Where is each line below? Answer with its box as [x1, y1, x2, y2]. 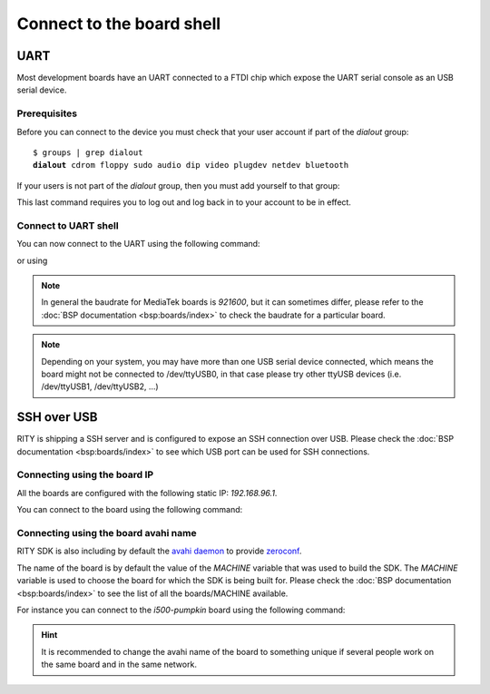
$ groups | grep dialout [33, 147, 143, 158]
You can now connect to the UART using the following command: [16, 239, 260, 249]
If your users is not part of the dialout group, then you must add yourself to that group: [16, 180, 340, 191]
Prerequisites [16, 107, 77, 120]
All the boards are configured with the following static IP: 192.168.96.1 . [16, 487, 278, 498]
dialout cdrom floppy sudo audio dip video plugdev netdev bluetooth [33, 160, 349, 171]
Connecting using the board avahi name [16, 527, 197, 540]
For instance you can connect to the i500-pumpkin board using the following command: [16, 604, 346, 615]
